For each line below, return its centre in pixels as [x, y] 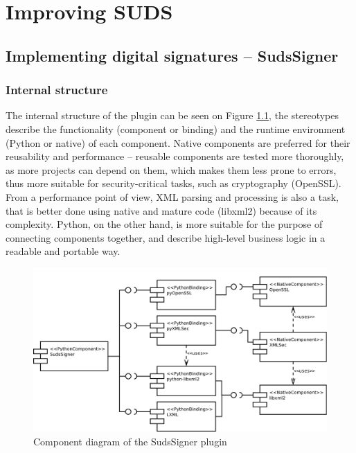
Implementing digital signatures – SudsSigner [172, 55]
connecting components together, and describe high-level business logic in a [166, 237]
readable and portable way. [63, 251]
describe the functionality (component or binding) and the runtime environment [176, 128]
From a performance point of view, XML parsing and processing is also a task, [172, 196]
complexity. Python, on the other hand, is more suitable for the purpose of [164, 224]
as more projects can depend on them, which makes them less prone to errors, [171, 169]
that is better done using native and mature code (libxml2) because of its [161, 210]
